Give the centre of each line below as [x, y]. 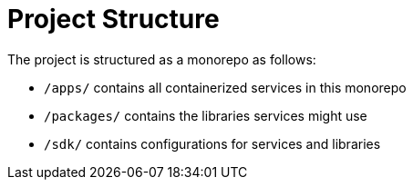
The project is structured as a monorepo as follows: [162, 59]
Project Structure [114, 19]
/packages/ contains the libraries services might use [206, 115]
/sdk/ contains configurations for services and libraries [212, 143]
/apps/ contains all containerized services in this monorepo [225, 87]
